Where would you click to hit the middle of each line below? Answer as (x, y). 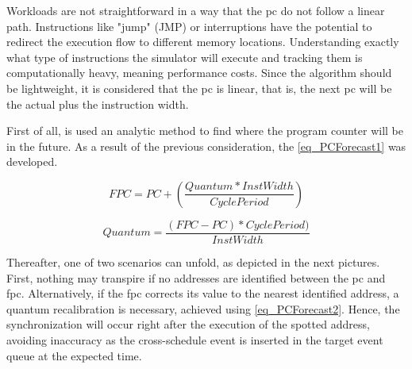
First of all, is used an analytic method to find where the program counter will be (205, 131)
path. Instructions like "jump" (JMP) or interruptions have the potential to (189, 26)
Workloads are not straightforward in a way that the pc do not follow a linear (196, 10)
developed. (32, 161)
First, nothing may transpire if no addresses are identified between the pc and (196, 277)
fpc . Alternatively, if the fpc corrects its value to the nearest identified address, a (203, 293)
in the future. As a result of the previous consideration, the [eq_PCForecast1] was (206, 146)
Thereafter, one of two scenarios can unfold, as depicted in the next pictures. (193, 262)
